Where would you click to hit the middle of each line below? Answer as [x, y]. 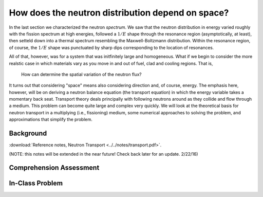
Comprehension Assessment [54, 168]
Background [28, 134]
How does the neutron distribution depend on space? [119, 13]
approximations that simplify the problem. [51, 120]
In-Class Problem [36, 183]
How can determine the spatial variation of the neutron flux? [82, 74]
